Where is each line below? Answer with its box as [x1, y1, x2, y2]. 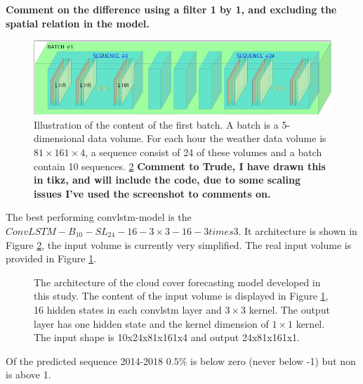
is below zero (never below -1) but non [190, 353, 356, 368]
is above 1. [6, 367, 51, 382]
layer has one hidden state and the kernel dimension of [34, 316, 269, 331]
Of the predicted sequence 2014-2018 [6, 353, 164, 368]
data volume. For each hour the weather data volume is [88, 131, 326, 146]
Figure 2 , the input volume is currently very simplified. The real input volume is [6, 237, 352, 252]
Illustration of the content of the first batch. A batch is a [34, 117, 279, 132]
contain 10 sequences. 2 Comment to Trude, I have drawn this [34, 158, 326, 173]
